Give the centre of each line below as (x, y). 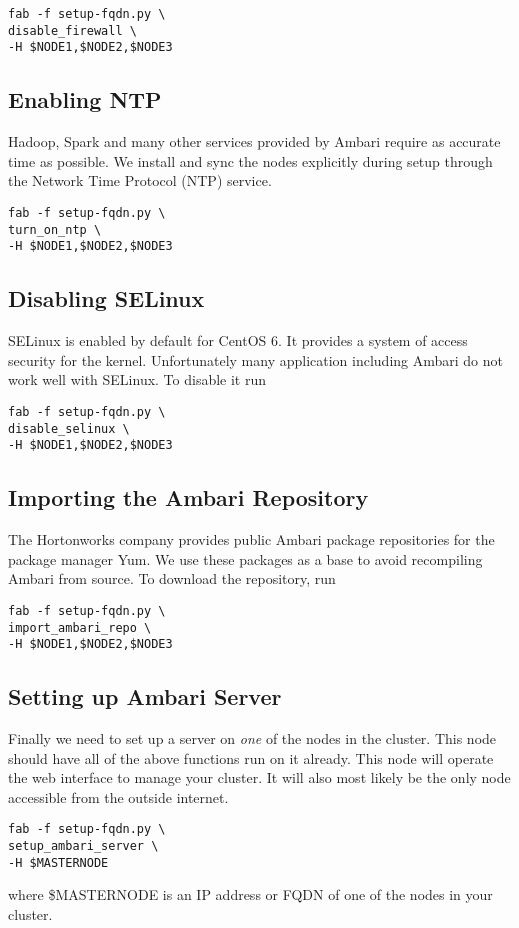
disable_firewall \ (72, 30)
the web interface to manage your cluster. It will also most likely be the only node (259, 777)
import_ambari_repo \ (80, 627)
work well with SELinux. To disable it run (137, 379)
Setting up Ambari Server (145, 696)
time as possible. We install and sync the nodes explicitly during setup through (250, 160)
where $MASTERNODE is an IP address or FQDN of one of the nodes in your (250, 894)
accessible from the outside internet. (118, 796)
